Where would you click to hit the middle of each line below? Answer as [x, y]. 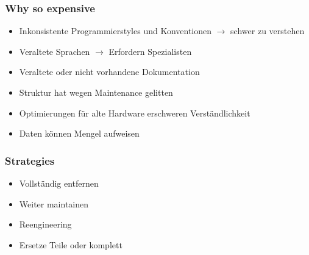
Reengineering [45, 224]
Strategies [30, 160]
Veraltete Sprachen [55, 51]
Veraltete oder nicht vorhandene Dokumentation [109, 72]
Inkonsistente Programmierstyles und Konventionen [115, 31]
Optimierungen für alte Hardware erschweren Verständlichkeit [135, 113]
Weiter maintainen [54, 203]
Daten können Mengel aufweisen [79, 133]
